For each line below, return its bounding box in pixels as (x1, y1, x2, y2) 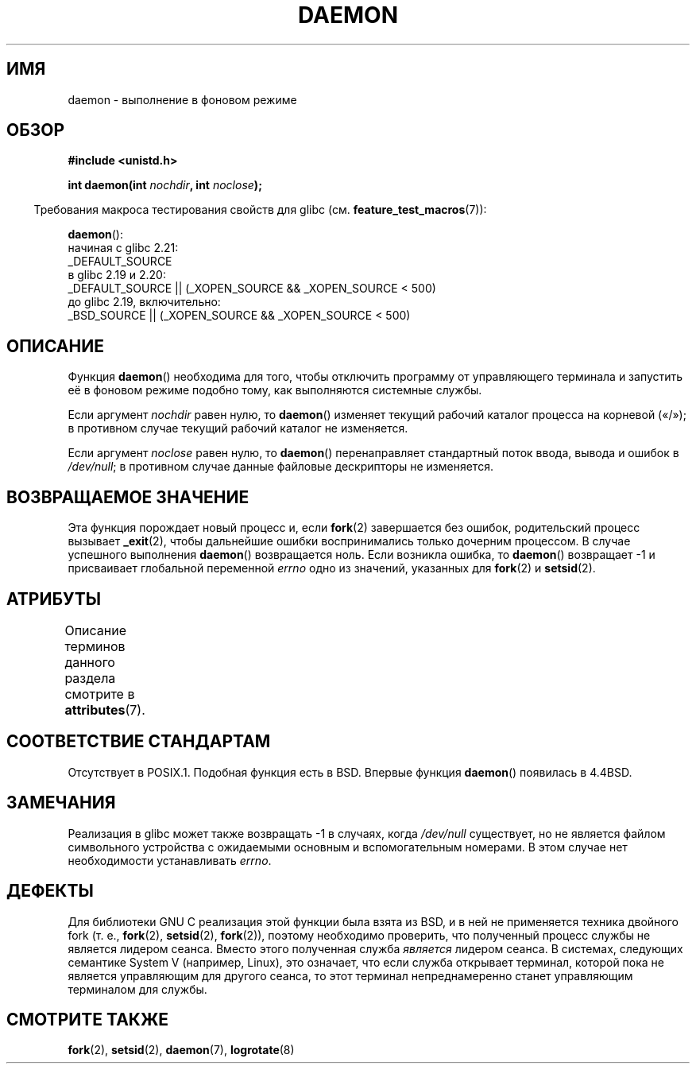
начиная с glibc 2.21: (68, 241, 179, 255)
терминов (64, 638, 126, 654)
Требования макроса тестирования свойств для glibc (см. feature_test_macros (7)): (33, 203, 487, 217)
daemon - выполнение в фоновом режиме (68, 92, 297, 107)
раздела (64, 669, 116, 686)
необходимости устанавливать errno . (68, 853, 272, 867)
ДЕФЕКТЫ (6, 881, 94, 901)
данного (64, 653, 115, 670)
